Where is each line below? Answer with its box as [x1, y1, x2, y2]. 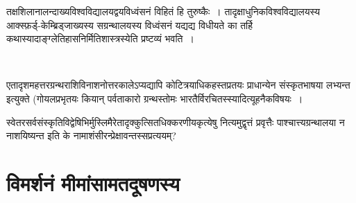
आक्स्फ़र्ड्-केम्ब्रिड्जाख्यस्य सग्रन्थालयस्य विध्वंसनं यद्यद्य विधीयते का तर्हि [6, 17, 253, 32]
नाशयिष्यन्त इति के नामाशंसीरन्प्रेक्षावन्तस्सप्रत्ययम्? [6, 128, 176, 143]
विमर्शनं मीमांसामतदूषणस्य [6, 168, 180, 197]
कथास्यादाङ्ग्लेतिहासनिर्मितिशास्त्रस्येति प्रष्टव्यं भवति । [6, 31, 194, 46]
